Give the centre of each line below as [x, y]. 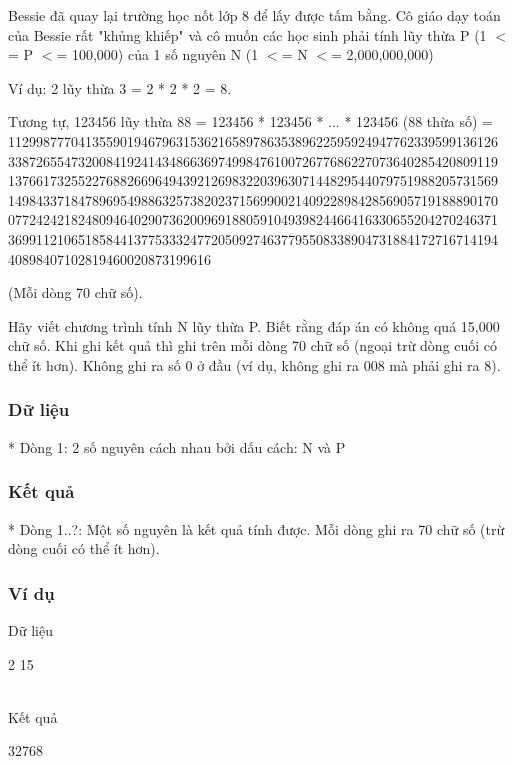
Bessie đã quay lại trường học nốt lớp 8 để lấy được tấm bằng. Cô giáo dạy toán [254, 15]
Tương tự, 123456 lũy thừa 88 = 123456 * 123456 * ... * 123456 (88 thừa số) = [251, 121]
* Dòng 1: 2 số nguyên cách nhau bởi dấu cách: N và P [177, 446]
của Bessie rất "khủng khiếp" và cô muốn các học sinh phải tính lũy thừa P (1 [247, 34]
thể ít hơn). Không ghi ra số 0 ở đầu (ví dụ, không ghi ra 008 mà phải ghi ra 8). [254, 364]
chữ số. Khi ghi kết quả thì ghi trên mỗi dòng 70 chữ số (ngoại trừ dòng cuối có [253, 345]
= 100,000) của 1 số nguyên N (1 [157, 54]
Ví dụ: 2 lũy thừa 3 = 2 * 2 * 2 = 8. [120, 87]
